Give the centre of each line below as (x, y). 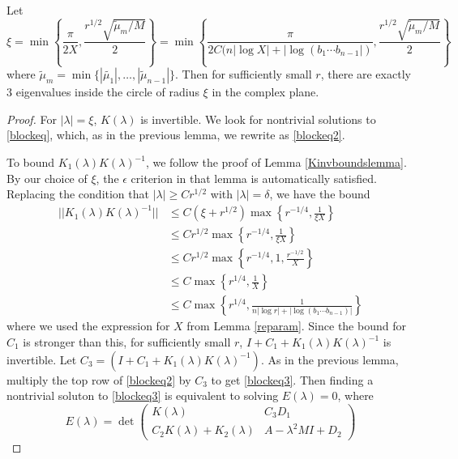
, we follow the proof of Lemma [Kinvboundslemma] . (276, 162)
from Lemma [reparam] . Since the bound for (296, 326)
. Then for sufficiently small (244, 74)
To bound (31, 162)
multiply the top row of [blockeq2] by (99, 379)
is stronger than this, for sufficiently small (127, 342)
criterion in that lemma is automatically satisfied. (254, 178)
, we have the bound (320, 194)
